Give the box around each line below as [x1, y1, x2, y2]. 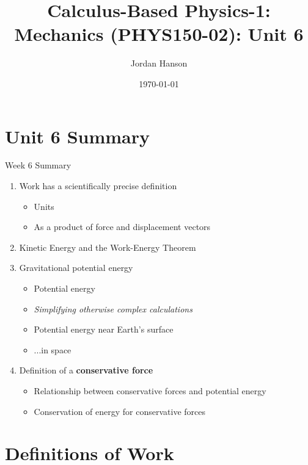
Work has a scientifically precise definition [19, 179, 177, 192]
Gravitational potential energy [19, 261, 133, 274]
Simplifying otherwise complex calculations [34, 302, 193, 315]
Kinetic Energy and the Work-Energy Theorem [19, 240, 196, 253]
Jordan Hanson [130, 57, 188, 70]
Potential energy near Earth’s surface [34, 323, 174, 336]
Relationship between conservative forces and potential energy [34, 384, 266, 397]
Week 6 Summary [5, 159, 71, 171]
